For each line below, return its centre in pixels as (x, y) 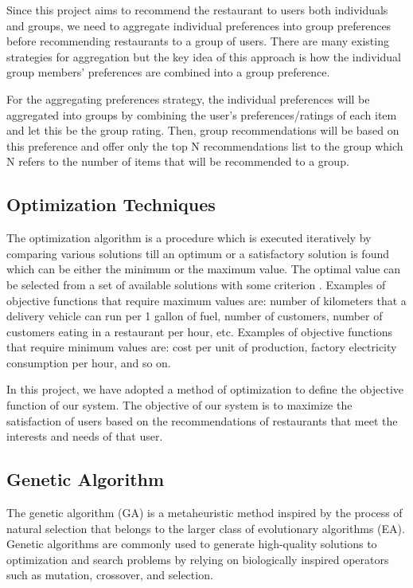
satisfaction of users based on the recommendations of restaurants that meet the (202, 420)
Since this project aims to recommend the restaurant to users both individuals (197, 10)
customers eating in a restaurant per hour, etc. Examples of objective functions (199, 331)
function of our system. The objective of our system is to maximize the (179, 405)
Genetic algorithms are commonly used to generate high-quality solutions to (192, 544)
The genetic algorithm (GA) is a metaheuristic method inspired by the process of (205, 513)
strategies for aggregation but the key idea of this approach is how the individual (204, 56)
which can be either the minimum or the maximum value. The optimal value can (204, 269)
